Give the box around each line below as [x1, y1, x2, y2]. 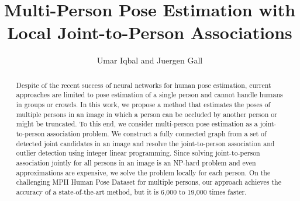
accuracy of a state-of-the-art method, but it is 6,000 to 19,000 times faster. [16, 186, 247, 196]
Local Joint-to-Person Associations [7, 20, 292, 44]
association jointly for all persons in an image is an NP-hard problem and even [16, 157, 256, 167]
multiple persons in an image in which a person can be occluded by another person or [16, 109, 277, 119]
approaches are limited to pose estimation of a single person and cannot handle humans [16, 90, 283, 100]
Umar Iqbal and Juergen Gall [96, 54, 203, 66]
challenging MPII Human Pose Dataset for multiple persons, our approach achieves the [16, 177, 281, 187]
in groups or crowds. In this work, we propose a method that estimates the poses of [16, 100, 271, 110]
